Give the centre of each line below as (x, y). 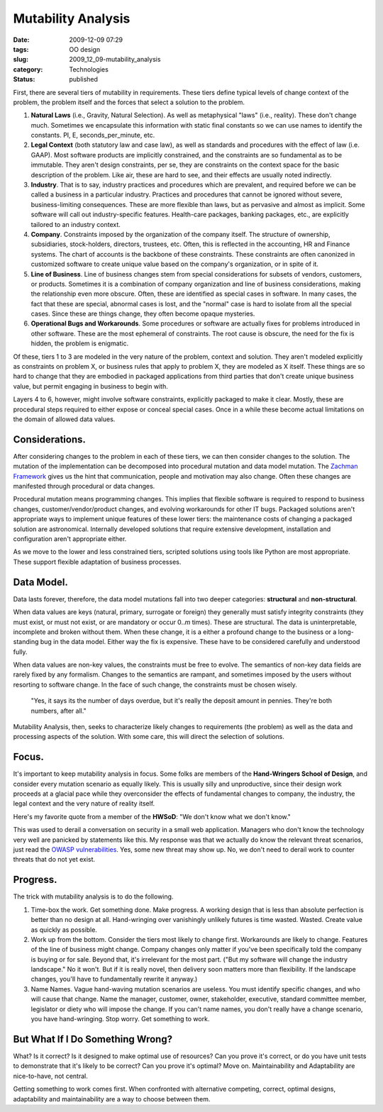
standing (26, 642)
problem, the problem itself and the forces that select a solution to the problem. (129, 102)
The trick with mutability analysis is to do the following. (93, 896)
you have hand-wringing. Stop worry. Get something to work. (120, 1019)
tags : (21, 49)
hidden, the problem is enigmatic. (80, 343)
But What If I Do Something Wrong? (93, 1039)
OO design (85, 49)
